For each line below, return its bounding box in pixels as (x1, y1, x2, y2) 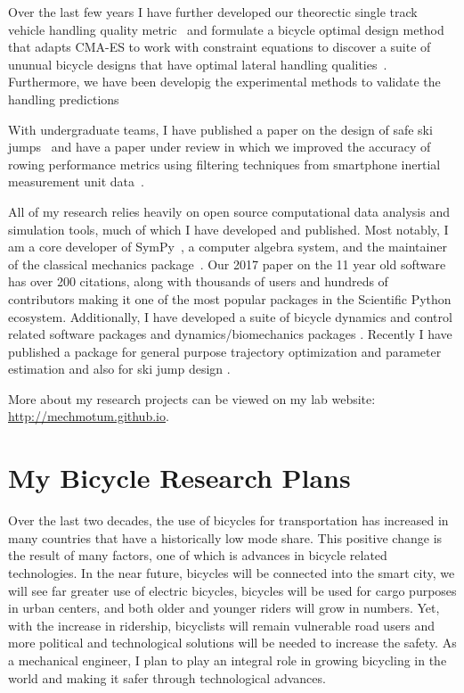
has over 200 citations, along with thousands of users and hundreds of (8, 272, 388, 291)
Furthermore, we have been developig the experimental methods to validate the (8, 72, 441, 91)
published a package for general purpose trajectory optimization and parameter (8, 342, 442, 360)
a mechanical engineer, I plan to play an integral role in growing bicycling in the (8, 650, 447, 669)
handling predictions (8, 89, 119, 108)
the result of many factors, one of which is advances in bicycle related (8, 546, 387, 565)
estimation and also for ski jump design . (8, 359, 231, 378)
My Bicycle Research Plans (8, 459, 351, 496)
